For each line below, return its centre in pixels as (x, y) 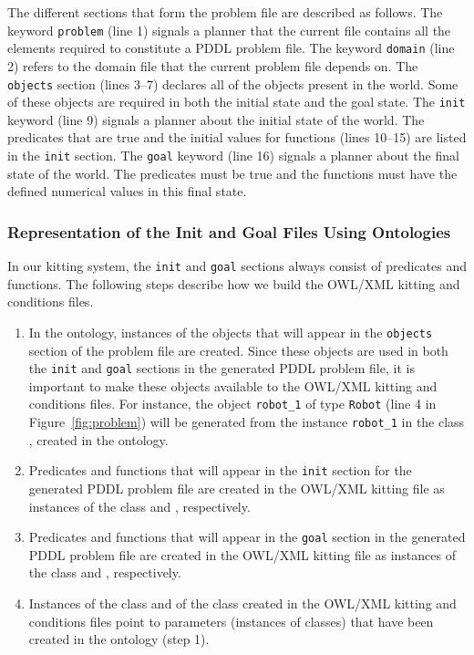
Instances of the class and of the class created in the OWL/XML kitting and (242, 603)
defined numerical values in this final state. (127, 191)
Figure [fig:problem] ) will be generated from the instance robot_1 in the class (247, 422)
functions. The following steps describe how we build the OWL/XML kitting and (234, 283)
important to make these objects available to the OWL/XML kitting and (233, 385)
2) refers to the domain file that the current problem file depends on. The (213, 65)
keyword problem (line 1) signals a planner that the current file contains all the (229, 30)
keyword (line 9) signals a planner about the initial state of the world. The (216, 119)
